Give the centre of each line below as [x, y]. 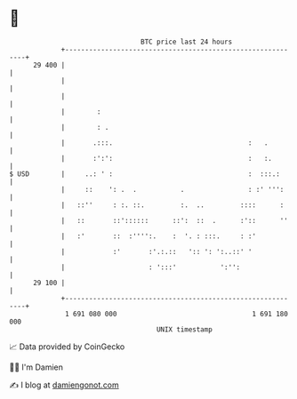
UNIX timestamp [185, 329]
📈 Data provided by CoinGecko [67, 347]
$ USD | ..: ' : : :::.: [144, 174]
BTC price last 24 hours [187, 42]
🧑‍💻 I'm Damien [36, 367]
